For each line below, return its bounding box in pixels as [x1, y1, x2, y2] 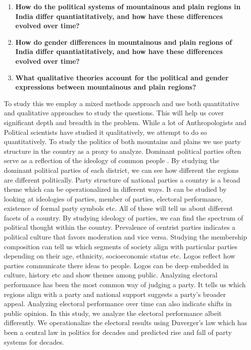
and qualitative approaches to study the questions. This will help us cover [4, 108, 224, 118]
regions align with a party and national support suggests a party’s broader [4, 289, 226, 299]
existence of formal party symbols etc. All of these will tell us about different [4, 203, 233, 213]
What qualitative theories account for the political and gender [15, 72, 229, 82]
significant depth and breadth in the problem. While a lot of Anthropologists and [4, 117, 247, 127]
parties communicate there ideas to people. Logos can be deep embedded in [4, 260, 229, 270]
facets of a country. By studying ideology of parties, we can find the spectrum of [4, 212, 243, 222]
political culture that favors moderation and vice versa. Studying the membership [4, 232, 247, 242]
